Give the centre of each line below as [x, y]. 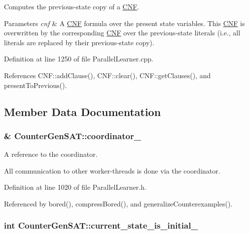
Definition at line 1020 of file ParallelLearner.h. [75, 187]
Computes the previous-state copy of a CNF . [72, 6]
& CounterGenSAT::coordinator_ [72, 135]
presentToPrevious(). [36, 85]
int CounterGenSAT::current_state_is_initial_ [101, 225]
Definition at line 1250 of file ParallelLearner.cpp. [79, 59]
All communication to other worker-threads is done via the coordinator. [112, 170]
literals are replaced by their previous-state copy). [79, 42]
